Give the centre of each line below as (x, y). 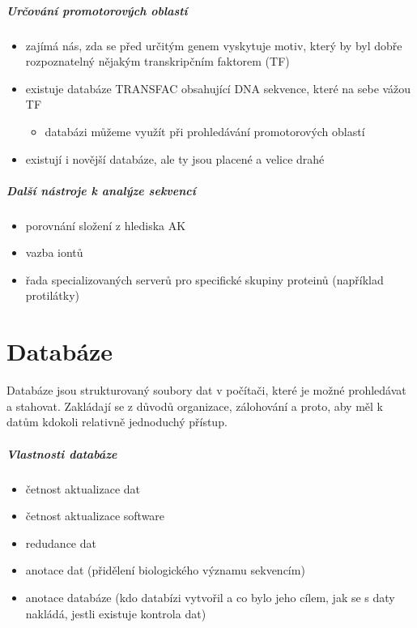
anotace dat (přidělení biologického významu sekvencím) (165, 570)
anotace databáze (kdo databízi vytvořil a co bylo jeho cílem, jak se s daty (210, 597)
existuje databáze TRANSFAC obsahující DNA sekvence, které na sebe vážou (218, 88)
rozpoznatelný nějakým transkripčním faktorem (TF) (157, 61)
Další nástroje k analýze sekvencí (101, 190)
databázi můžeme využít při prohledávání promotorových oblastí (205, 131)
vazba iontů (54, 252)
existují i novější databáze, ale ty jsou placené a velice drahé (175, 158)
